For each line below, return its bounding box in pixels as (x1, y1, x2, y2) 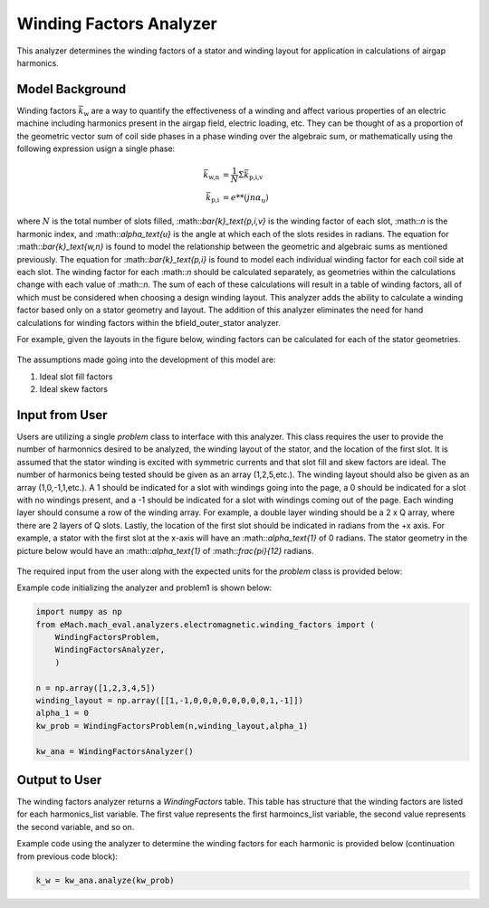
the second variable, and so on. (16, 821, 135, 832)
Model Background (16, 81, 127, 97)
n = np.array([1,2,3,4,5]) (35, 683, 156, 693)
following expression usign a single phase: (16, 143, 176, 154)
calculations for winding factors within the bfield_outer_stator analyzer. (16, 317, 281, 328)
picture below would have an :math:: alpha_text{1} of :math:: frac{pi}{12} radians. (16, 545, 314, 556)
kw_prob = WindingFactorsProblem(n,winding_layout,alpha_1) (35, 721, 309, 731)
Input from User (16, 407, 108, 423)
